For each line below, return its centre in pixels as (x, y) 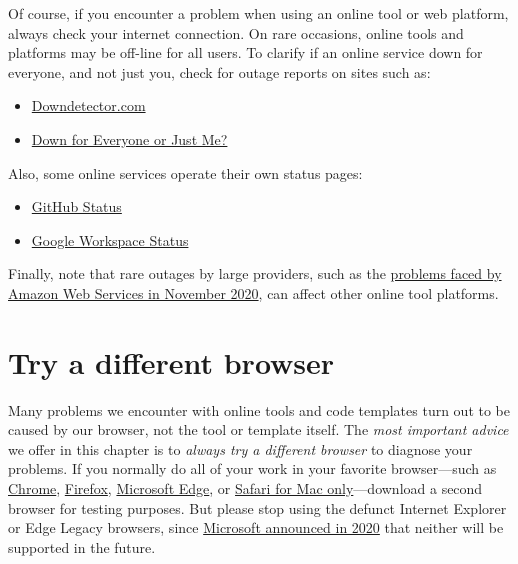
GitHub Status (76, 206)
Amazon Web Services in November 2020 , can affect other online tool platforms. (253, 292)
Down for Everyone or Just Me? (129, 138)
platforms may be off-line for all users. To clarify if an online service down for (245, 52)
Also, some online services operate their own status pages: (185, 172)
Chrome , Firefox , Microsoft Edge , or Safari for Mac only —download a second (245, 488)
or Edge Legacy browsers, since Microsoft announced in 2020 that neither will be (256, 527)
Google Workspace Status (110, 239)
